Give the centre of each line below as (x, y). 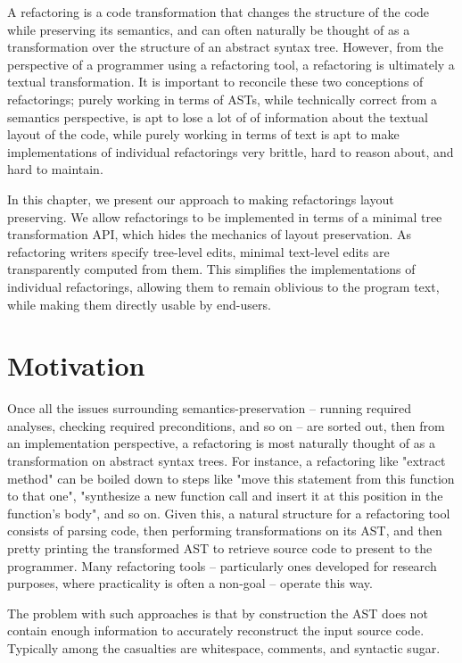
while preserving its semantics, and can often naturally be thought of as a (209, 29)
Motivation (76, 365)
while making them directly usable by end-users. (139, 304)
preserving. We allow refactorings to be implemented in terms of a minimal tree (225, 216)
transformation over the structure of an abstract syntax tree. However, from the (226, 47)
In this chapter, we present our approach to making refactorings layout (201, 199)
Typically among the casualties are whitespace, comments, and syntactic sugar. (224, 647)
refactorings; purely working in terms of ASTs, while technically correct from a (222, 99)
